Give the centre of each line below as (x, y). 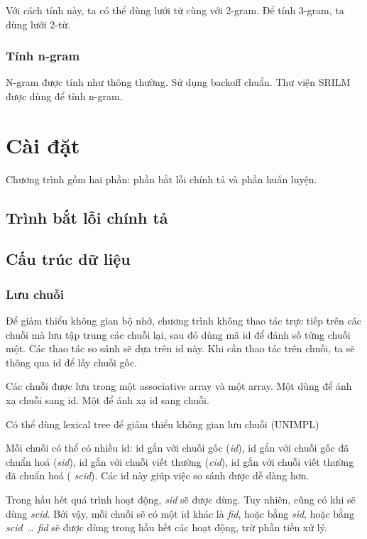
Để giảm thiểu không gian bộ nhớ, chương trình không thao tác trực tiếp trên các (183, 321)
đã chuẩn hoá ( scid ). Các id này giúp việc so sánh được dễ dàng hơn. (158, 475)
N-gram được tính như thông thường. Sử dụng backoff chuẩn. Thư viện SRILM (178, 82)
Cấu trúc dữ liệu (68, 259)
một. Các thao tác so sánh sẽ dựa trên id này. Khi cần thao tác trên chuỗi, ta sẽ (180, 348)
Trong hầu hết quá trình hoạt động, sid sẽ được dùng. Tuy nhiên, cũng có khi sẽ (181, 500)
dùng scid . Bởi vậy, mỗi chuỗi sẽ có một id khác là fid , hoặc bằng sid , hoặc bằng (180, 513)
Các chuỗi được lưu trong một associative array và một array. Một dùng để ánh (179, 386)
